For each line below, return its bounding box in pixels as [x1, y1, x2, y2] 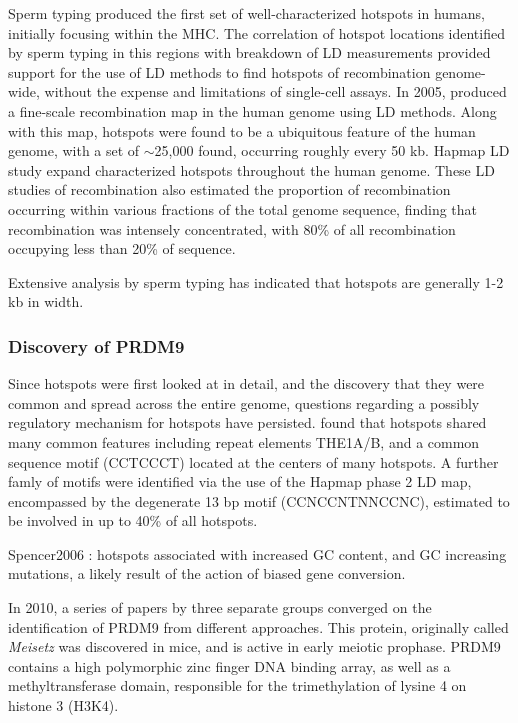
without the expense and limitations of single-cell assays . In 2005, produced [44, 81, 507, 102]
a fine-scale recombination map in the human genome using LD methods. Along [8, 100, 497, 121]
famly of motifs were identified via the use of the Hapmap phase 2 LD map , [8, 471, 472, 492]
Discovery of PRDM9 [8, 333, 185, 358]
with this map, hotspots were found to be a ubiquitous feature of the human [8, 120, 476, 141]
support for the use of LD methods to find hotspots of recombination [8, 61, 431, 82]
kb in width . [8, 291, 84, 312]
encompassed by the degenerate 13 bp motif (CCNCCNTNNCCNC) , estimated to [8, 490, 510, 511]
